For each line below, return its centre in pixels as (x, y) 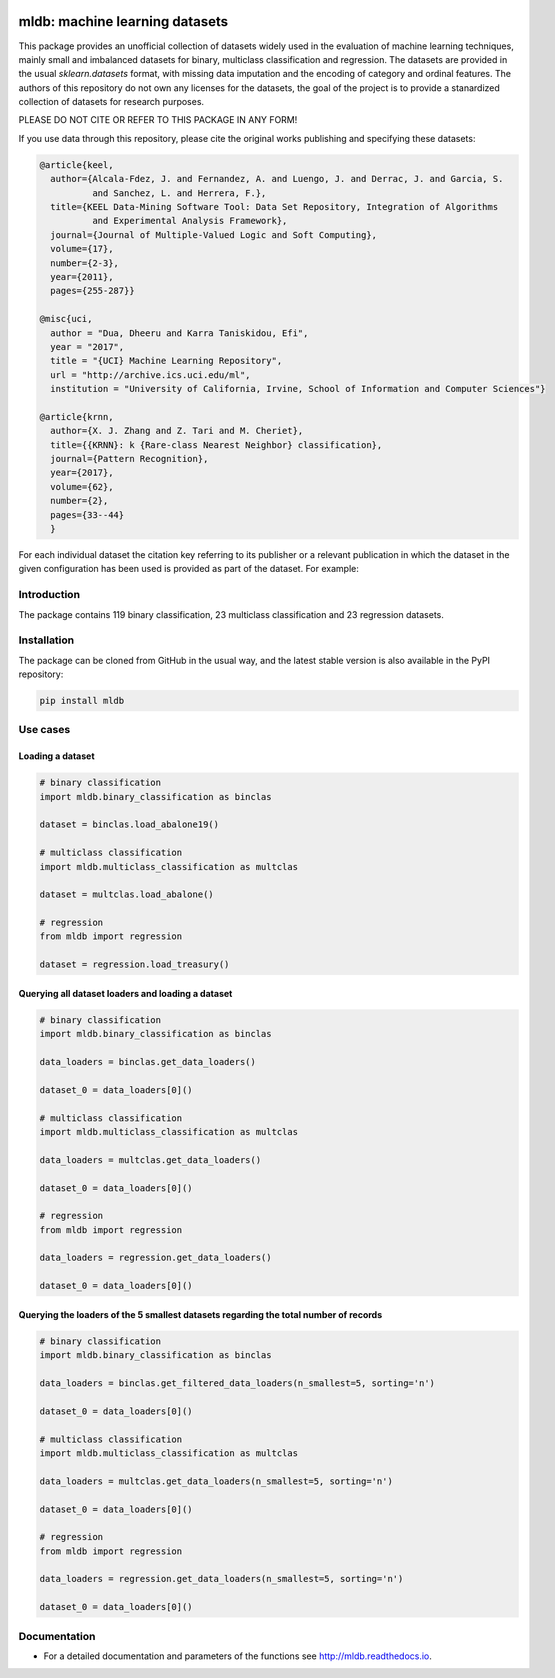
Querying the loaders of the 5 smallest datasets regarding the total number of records (200, 1314)
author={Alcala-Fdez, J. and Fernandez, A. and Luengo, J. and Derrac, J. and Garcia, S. (277, 179)
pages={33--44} (87, 514)
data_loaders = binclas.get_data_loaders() (148, 1061)
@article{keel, (76, 164)
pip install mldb (82, 701)
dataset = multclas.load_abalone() (126, 894)
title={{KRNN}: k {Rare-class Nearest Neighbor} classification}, (216, 444)
